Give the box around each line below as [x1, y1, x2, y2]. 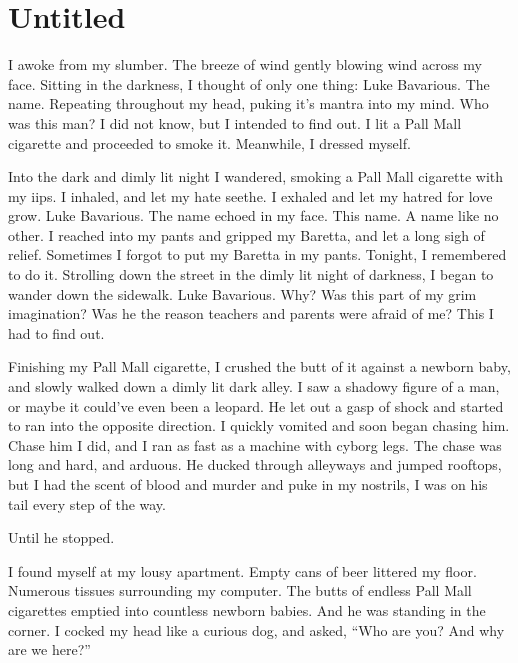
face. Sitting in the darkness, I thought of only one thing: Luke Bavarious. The [8, 73, 490, 94]
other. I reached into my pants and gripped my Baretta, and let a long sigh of [8, 224, 485, 245]
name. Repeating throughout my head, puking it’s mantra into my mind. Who [8, 93, 489, 114]
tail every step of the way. [8, 493, 166, 514]
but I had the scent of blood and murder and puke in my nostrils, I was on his [8, 474, 488, 494]
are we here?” [8, 639, 91, 660]
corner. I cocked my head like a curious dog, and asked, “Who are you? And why [8, 619, 505, 640]
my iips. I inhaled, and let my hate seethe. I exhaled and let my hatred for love [8, 185, 493, 206]
